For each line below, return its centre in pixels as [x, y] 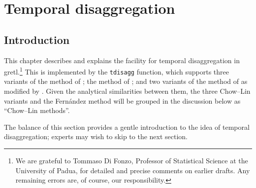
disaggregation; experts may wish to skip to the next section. [96, 136]
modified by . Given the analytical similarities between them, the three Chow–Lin [127, 91]
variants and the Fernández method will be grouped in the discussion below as [122, 100]
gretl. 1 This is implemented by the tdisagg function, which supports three [116, 71]
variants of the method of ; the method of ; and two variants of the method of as [126, 81]
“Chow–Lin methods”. [37, 110]
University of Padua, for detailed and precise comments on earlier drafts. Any [133, 170]
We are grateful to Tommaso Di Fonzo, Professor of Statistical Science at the [132, 161]
